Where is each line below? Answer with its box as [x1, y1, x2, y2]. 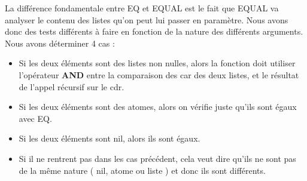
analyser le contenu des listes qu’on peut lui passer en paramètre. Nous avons [5, 13, 288, 26]
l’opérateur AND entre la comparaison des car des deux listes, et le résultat [19, 68, 299, 81]
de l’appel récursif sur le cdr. [19, 80, 124, 93]
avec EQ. [19, 112, 52, 124]
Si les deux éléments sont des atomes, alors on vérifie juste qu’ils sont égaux [19, 100, 297, 113]
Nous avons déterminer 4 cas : [5, 36, 115, 49]
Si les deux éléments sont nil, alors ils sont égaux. [19, 132, 200, 145]
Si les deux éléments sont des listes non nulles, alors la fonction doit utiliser [19, 57, 296, 69]
